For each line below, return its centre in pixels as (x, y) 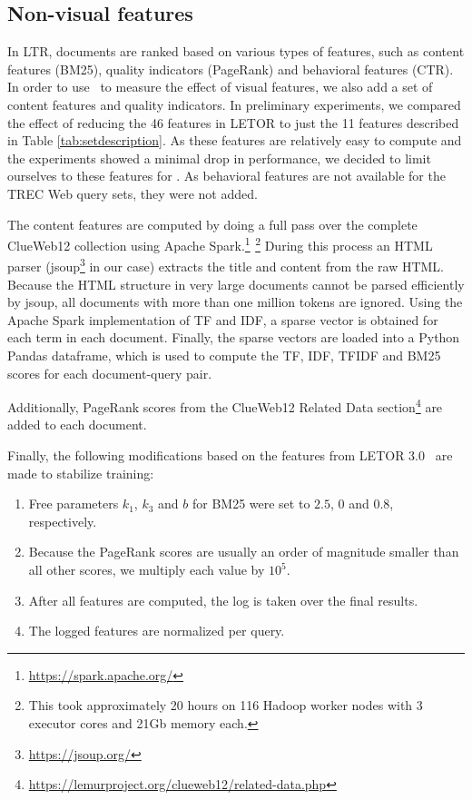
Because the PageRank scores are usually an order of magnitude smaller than (244, 552)
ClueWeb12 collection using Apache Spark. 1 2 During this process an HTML (220, 244)
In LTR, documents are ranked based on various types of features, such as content (236, 51)
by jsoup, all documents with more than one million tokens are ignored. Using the (235, 302)
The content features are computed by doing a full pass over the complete (212, 224)
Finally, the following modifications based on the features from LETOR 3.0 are (230, 455)
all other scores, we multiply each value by (147, 570)
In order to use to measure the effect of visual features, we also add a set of (220, 87)
